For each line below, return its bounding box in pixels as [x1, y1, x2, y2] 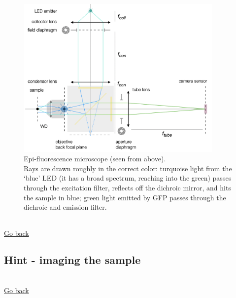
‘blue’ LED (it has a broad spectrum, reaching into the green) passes [24, 173, 232, 183]
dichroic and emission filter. [24, 202, 107, 212]
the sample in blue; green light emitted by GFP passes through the [24, 192, 226, 202]
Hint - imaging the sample [4, 252, 141, 267]
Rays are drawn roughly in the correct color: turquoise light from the [24, 163, 232, 173]
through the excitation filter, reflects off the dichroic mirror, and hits [24, 182, 231, 192]
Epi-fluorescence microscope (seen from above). [24, 153, 166, 164]
